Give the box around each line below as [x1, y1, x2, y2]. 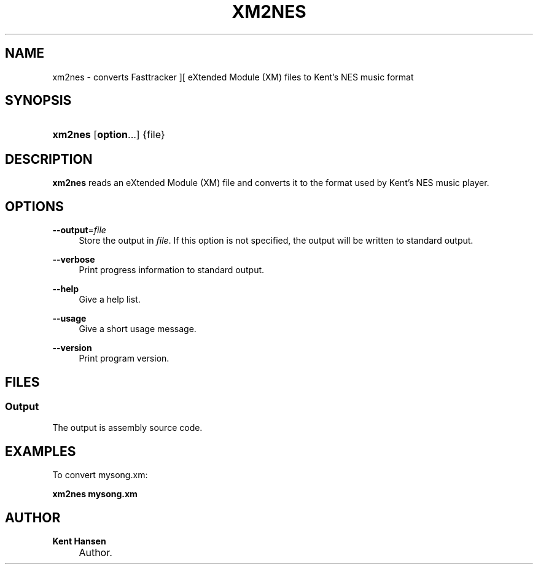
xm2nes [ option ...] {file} [52, 128, 165, 141]
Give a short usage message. [79, 323, 197, 335]
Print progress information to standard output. [79, 265, 265, 276]
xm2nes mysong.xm [52, 489, 138, 500]
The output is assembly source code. [52, 422, 203, 433]
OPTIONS [5, 198, 64, 214]
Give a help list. [79, 294, 141, 305]
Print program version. [79, 353, 170, 364]
